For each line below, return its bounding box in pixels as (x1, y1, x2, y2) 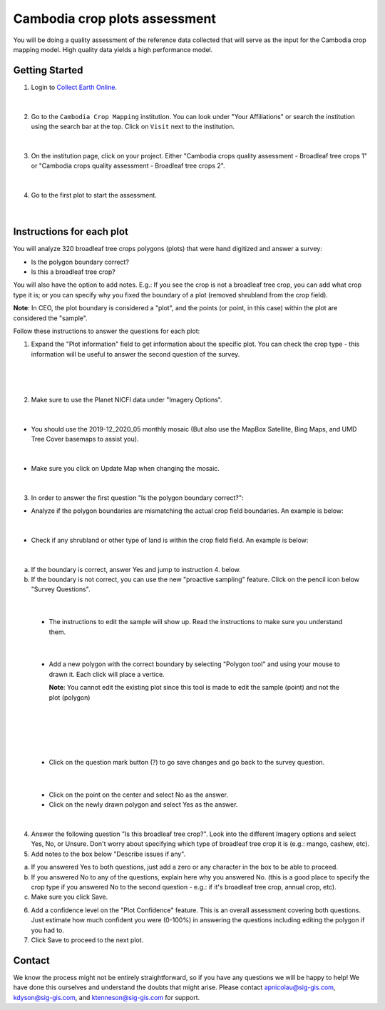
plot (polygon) (48, 693, 91, 702)
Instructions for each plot (13, 225, 128, 238)
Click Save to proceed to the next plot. (31, 935, 144, 944)
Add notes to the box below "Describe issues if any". (31, 850, 186, 858)
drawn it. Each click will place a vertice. (48, 670, 165, 678)
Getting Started (13, 64, 83, 76)
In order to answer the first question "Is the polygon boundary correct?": (31, 493, 244, 502)
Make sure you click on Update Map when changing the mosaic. (31, 464, 220, 472)
